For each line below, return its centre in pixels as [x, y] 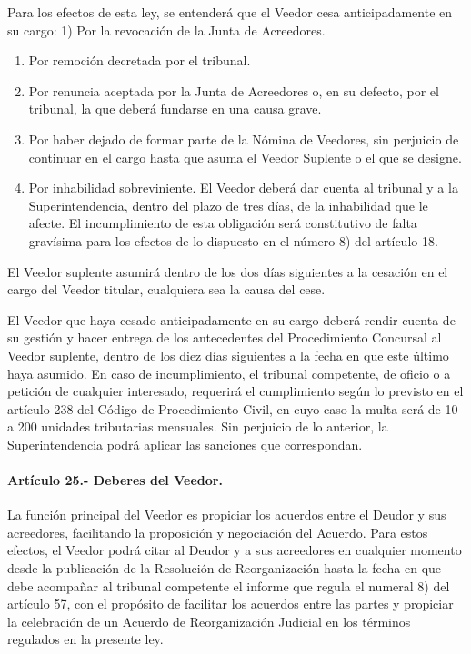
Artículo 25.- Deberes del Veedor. [115, 480]
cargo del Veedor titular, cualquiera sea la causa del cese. [166, 289]
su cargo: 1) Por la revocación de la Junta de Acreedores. [166, 30]
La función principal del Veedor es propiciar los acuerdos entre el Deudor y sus [227, 515]
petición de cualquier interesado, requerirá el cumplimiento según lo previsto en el [235, 391]
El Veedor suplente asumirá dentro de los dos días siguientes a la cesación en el [228, 271]
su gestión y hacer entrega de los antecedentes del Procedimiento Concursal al [225, 337]
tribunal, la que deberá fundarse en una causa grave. [175, 109]
